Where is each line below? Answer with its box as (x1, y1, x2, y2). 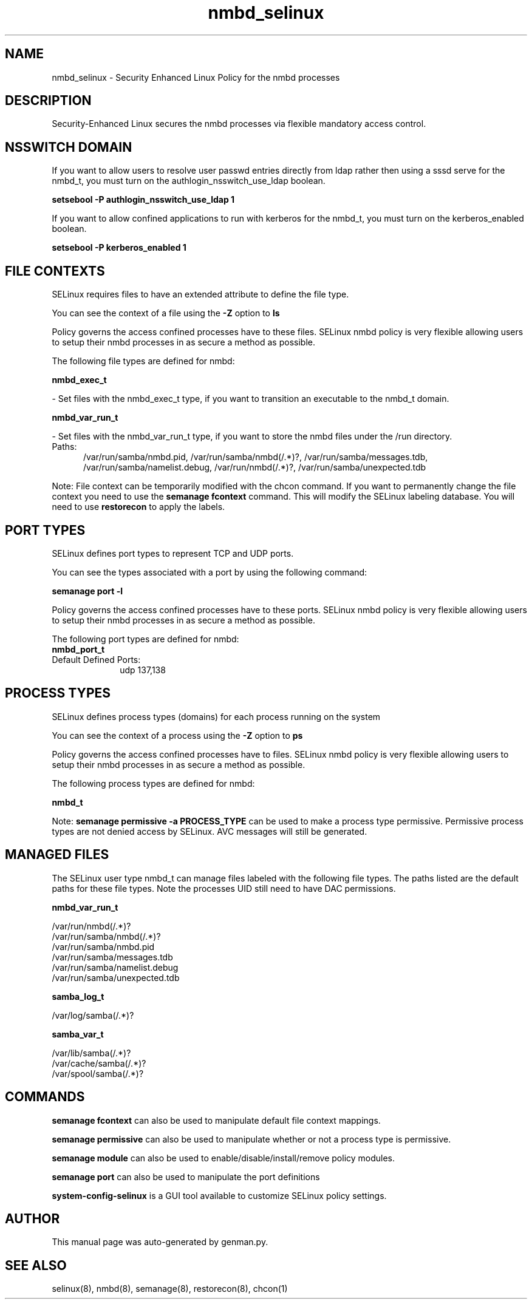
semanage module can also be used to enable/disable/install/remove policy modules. (52, 1152, 395, 1163)
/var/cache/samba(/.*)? (52, 1058, 146, 1068)
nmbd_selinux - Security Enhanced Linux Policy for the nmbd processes (52, 72, 340, 83)
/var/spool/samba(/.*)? (52, 1068, 144, 1079)
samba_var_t (52, 1028, 104, 1039)
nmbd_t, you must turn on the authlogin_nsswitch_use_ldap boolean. (52, 175, 326, 186)
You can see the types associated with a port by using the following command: (52, 566, 367, 577)
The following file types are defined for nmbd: (52, 356, 235, 367)
